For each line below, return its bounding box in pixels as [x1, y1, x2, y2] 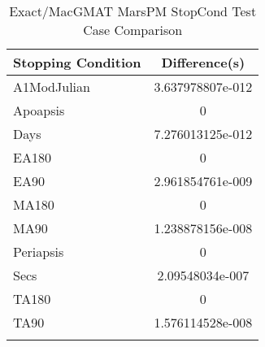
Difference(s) [161, 53, 245, 72]
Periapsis [13, 242, 64, 261]
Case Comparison [83, 20, 183, 39]
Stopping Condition [13, 53, 141, 72]
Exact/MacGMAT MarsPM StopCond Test [9, 2, 257, 20]
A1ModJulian [13, 77, 90, 96]
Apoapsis [13, 101, 65, 119]
